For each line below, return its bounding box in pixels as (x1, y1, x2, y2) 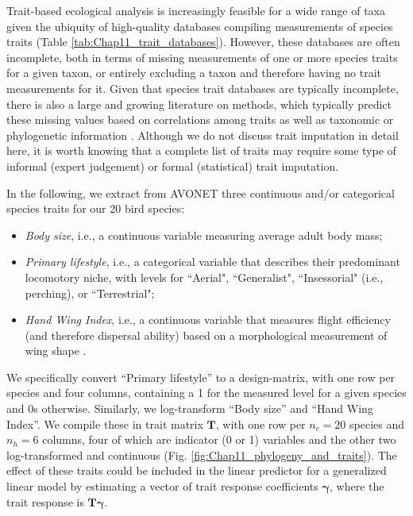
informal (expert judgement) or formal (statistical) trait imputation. (6, 157, 339, 174)
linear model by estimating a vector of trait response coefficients (6, 478, 318, 495)
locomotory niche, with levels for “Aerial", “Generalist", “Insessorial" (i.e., (25, 268, 384, 285)
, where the (330, 478, 384, 495)
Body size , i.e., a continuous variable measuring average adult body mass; (25, 226, 383, 243)
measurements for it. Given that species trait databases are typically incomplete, (6, 79, 399, 96)
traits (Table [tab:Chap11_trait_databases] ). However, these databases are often (6, 33, 400, 50)
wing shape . (25, 342, 87, 359)
